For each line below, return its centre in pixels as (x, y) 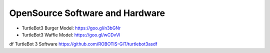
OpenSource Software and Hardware (87, 13)
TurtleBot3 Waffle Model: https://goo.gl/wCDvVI (71, 34)
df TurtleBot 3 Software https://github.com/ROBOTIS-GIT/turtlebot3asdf (83, 44)
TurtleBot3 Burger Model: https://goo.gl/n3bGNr (71, 28)
